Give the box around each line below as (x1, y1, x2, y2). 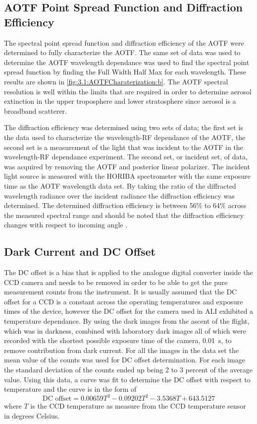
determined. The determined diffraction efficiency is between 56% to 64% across (4, 200, 247, 211)
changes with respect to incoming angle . (4, 219, 128, 230)
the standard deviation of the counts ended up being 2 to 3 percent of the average (4, 364, 253, 375)
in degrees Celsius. (4, 410, 60, 421)
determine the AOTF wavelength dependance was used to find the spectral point (4, 57, 250, 67)
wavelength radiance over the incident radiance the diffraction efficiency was (4, 190, 235, 201)
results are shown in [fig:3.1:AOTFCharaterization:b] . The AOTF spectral (4, 76, 228, 86)
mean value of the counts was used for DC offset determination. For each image (4, 354, 245, 365)
